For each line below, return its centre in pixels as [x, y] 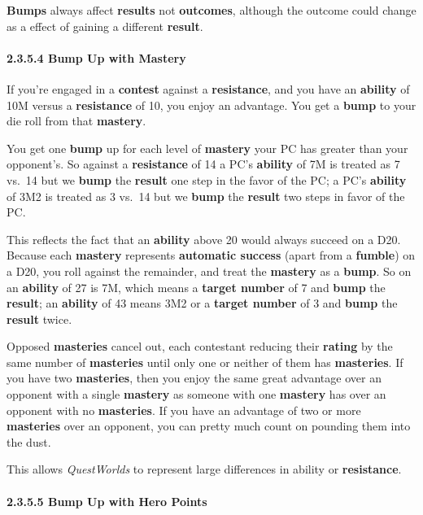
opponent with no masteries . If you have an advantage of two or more [184, 410]
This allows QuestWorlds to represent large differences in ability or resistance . [204, 469]
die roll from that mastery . [76, 121]
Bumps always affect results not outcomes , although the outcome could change [211, 10]
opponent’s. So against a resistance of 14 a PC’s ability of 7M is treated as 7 [203, 164]
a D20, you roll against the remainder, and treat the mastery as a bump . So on [209, 271]
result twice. [39, 319]
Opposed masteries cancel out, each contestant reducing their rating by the [200, 346]
